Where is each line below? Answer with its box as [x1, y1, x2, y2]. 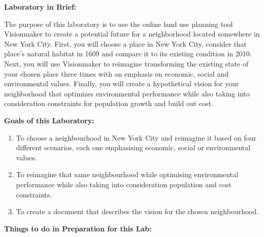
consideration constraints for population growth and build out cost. [4, 98, 213, 109]
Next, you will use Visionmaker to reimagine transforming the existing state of [4, 58, 249, 69]
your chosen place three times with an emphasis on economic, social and [4, 68, 229, 79]
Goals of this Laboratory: [4, 115, 94, 125]
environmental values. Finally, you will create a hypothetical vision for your [4, 78, 239, 89]
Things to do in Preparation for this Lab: [4, 223, 152, 233]
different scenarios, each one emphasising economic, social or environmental [16, 142, 251, 153]
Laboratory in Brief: [4, 2, 77, 12]
